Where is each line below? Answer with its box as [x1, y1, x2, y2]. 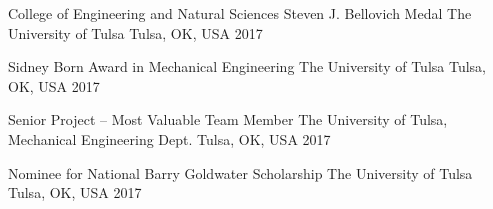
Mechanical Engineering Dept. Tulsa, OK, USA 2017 [8, 128, 331, 149]
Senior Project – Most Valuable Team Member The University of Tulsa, [8, 109, 448, 130]
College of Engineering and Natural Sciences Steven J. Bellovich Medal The [8, 3, 472, 23]
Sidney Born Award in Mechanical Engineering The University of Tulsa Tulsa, [8, 56, 487, 77]
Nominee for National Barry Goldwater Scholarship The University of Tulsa [8, 162, 473, 183]
